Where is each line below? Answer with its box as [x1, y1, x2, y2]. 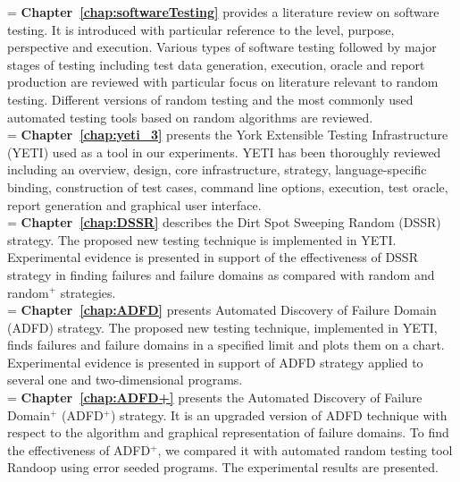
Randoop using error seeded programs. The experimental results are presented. [7, 458, 439, 477]
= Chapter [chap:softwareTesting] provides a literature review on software [7, 3, 439, 21]
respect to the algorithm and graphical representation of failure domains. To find [7, 423, 449, 442]
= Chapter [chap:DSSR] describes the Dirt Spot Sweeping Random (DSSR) [7, 213, 441, 232]
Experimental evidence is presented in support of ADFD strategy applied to [7, 352, 423, 371]
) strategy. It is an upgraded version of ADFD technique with [111, 405, 447, 424]
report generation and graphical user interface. [7, 195, 262, 214]
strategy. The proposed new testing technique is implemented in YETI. [7, 230, 397, 249]
